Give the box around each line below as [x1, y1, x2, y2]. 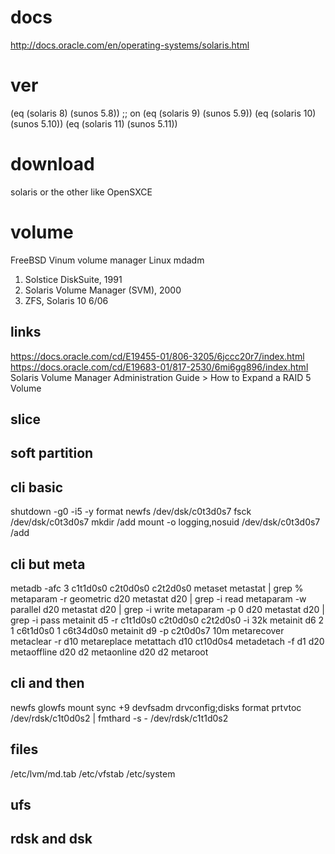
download [10, 153, 95, 176]
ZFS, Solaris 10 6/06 [24, 294, 109, 306]
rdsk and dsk [10, 831, 93, 848]
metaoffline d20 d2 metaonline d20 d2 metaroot [10, 646, 209, 658]
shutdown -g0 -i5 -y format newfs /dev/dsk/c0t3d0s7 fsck [10, 506, 252, 518]
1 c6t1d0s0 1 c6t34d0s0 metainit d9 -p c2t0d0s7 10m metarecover [10, 624, 285, 636]
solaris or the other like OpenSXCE [10, 186, 153, 198]
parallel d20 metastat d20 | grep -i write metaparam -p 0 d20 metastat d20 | [10, 603, 325, 615]
